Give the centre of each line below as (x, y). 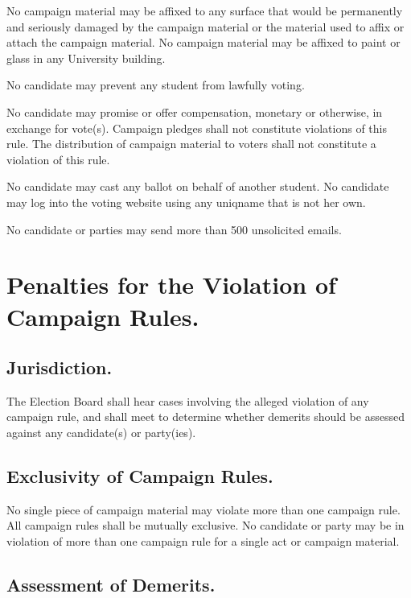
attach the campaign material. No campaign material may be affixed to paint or (203, 42)
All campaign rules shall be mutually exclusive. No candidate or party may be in (205, 525)
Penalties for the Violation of (171, 285)
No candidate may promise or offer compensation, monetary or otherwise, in (195, 111)
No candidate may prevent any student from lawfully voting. (156, 85)
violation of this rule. (58, 159)
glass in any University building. (86, 58)
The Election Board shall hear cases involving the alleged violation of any (188, 400)
